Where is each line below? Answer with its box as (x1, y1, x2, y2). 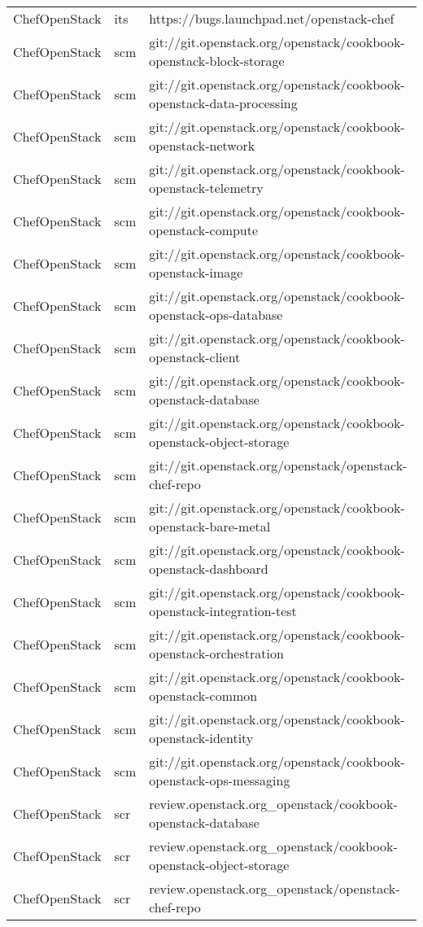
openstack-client (149, 348, 241, 366)
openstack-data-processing (149, 94, 298, 112)
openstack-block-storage (149, 51, 285, 70)
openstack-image (149, 263, 243, 282)
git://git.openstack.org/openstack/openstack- (149, 456, 408, 474)
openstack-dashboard (149, 559, 268, 578)
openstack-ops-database (149, 305, 283, 324)
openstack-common (149, 686, 258, 705)
